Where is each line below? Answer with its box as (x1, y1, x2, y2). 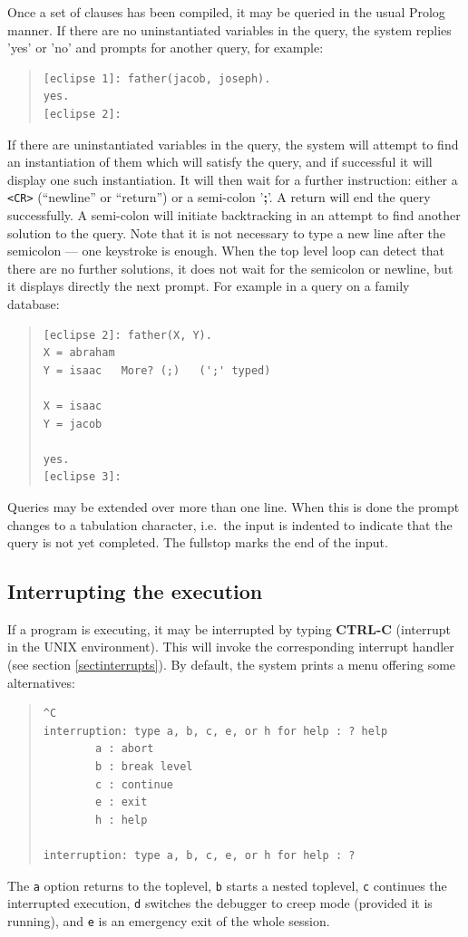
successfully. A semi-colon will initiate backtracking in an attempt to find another (7, 206, 461, 224)
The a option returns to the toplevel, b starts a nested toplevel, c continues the (7, 875, 447, 894)
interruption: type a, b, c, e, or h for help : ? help (43, 724, 388, 738)
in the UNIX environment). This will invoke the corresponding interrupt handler (7, 637, 454, 656)
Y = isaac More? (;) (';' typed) (43, 363, 271, 377)
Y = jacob (43, 417, 102, 430)
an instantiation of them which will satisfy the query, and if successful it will (7, 152, 433, 171)
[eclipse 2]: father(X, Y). (43, 328, 212, 342)
